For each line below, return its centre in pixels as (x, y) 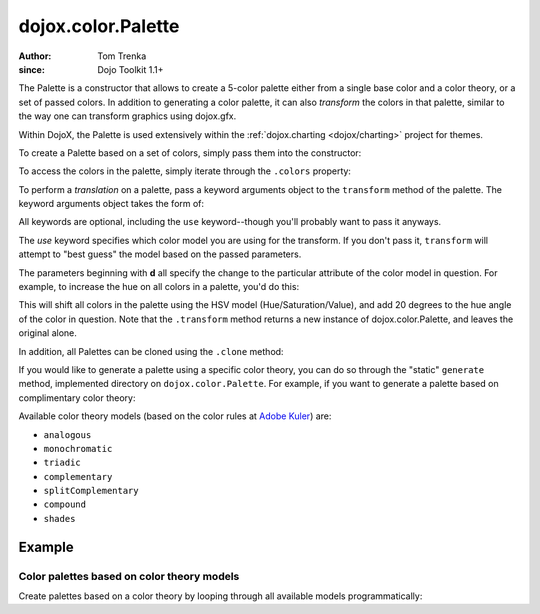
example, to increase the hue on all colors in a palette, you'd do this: (159, 287)
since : (31, 69)
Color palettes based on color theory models (129, 576)
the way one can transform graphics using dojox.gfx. (127, 116)
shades (59, 518)
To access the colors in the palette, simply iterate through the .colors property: (185, 171)
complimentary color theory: (77, 397)
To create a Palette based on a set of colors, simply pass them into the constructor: (190, 152)
